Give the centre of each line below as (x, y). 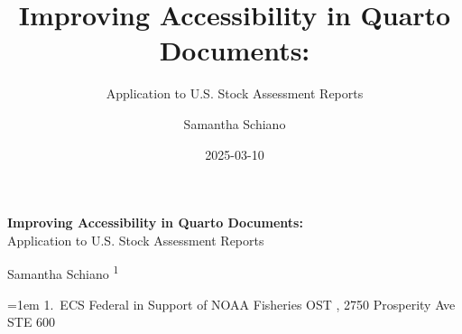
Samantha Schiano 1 (63, 272)
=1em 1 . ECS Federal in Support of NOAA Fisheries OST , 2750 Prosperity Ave (231, 304)
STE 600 (32, 322)
